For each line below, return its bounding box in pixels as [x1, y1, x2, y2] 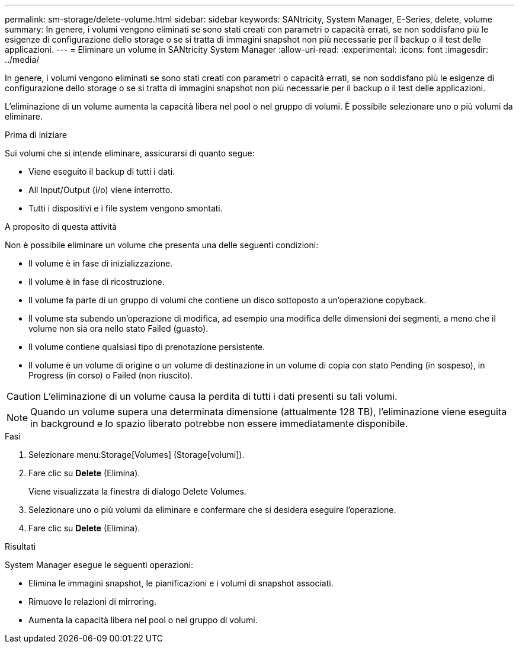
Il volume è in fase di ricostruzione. [28, 277, 165, 287]
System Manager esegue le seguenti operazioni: [5, 560, 194, 570]
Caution [7, 390, 41, 402]
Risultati [5, 541, 36, 551]
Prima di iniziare [5, 130, 67, 140]
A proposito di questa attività [5, 222, 117, 232]
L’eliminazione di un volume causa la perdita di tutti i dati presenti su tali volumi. [43, 390, 398, 402]
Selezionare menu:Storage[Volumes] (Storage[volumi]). [28, 450, 245, 460]
